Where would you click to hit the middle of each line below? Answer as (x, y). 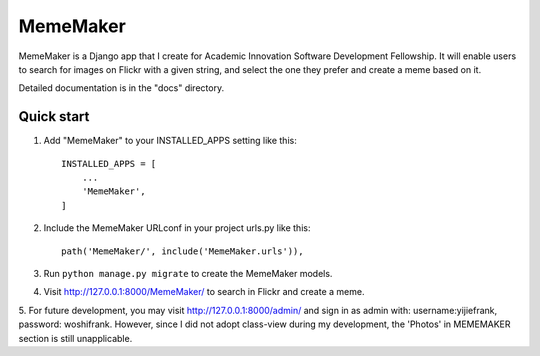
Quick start (54, 116)
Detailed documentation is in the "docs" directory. (121, 88)
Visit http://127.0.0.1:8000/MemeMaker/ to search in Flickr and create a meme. (204, 292)
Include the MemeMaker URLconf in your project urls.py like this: (177, 228)
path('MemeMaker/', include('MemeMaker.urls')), (182, 251)
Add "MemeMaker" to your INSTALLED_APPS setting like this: (170, 141)
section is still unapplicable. (75, 338)
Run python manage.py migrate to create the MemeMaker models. (188, 273)
